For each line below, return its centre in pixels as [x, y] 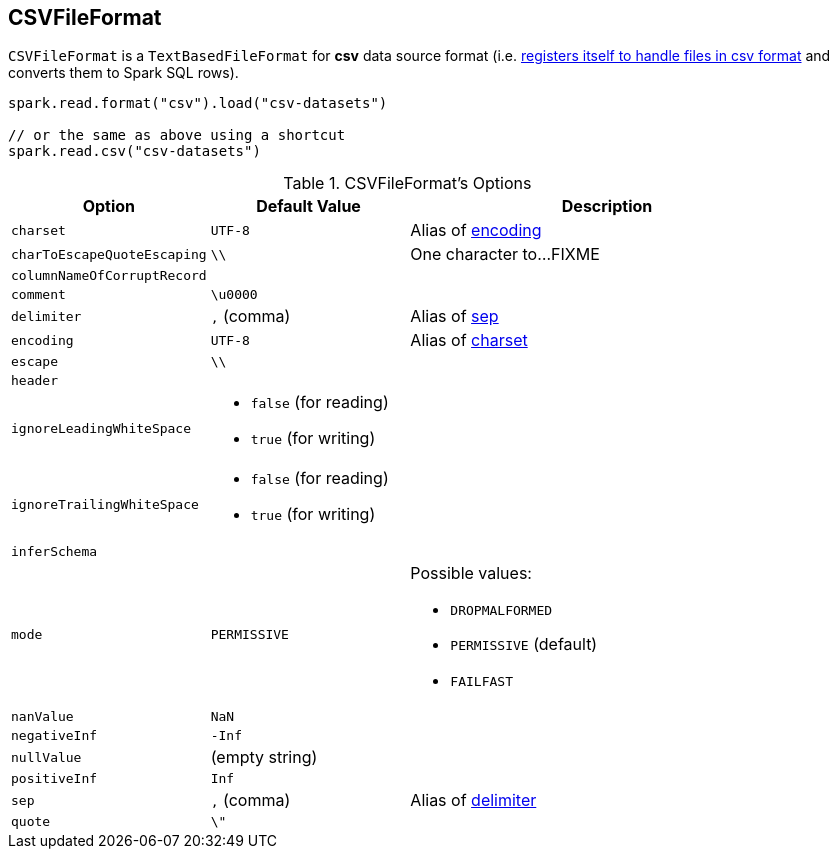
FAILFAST [481, 682]
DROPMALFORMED [501, 611]
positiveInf [54, 779]
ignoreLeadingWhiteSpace [101, 428]
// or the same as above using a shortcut [177, 135]
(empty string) [264, 757]
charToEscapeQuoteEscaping [109, 254]
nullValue [46, 757]
